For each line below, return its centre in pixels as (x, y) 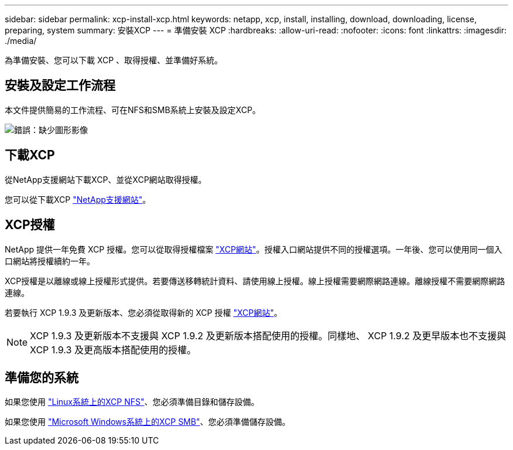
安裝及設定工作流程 (60, 86)
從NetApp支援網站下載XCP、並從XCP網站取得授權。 (106, 179)
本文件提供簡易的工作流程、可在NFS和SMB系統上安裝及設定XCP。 (133, 110)
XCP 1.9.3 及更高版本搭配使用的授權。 (113, 350)
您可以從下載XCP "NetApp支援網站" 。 (78, 199)
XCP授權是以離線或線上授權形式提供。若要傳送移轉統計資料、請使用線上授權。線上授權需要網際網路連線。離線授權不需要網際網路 (255, 281)
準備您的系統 (42, 377)
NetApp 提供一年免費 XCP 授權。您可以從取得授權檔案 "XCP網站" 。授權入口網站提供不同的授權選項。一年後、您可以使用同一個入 (254, 249)
